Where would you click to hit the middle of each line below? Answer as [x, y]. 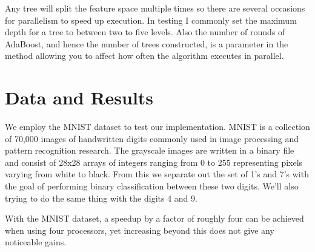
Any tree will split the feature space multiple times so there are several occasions [155, 8]
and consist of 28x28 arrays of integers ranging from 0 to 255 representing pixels [154, 162]
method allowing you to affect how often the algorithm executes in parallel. [144, 56]
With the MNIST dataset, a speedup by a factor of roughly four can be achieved [154, 218]
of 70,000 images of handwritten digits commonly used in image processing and [152, 138]
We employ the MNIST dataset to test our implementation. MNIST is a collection [157, 127]
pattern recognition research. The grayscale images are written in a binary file [150, 150]
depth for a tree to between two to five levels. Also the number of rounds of [145, 32]
